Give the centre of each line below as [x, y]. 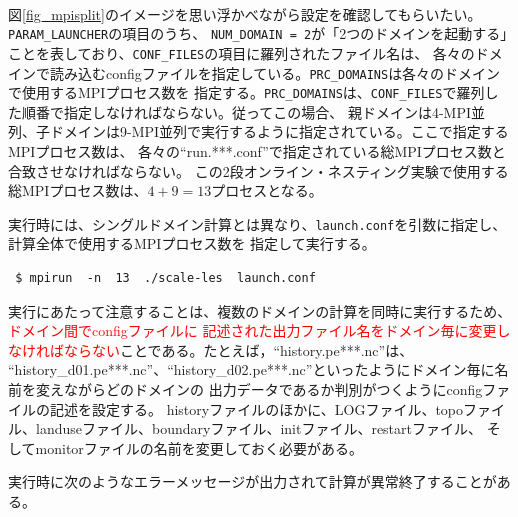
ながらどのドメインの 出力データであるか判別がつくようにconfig [273, 389]
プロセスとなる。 [267, 190]
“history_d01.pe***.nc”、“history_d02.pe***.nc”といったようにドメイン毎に [251, 369]
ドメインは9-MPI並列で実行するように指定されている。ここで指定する [279, 131]
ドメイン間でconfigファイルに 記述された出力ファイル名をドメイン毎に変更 [252, 330]
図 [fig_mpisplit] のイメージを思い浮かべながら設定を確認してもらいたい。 [245, 13]
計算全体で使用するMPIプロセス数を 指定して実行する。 [192, 243]
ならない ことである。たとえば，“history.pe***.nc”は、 [238, 349]
